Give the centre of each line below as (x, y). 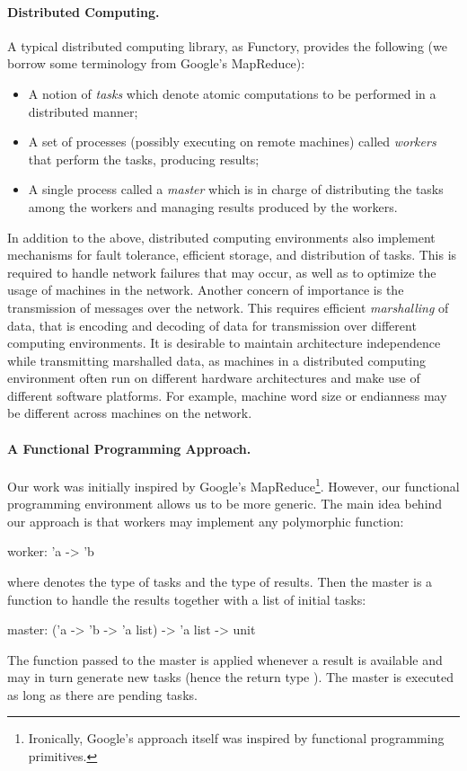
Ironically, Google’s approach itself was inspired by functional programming (236, 738)
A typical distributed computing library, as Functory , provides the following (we (227, 45)
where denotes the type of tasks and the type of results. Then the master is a (220, 581)
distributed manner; (83, 111)
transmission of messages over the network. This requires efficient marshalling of (228, 307)
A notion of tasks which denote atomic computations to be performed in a (232, 93)
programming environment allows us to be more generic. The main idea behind (225, 504)
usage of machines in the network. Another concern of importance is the (206, 290)
